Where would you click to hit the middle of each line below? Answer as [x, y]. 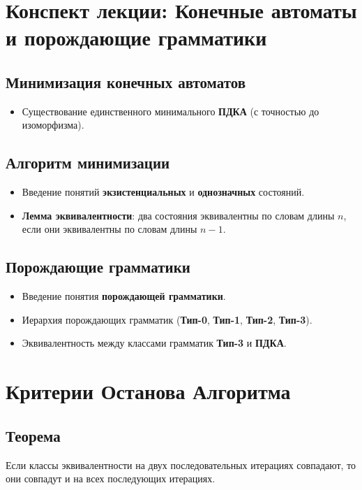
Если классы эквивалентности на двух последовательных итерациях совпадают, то [181, 464]
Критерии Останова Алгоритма [148, 391]
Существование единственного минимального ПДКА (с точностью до [171, 111]
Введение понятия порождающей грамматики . [124, 296]
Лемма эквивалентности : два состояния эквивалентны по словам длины [178, 215]
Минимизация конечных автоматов [126, 81]
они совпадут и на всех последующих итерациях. [111, 478]
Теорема [33, 435]
